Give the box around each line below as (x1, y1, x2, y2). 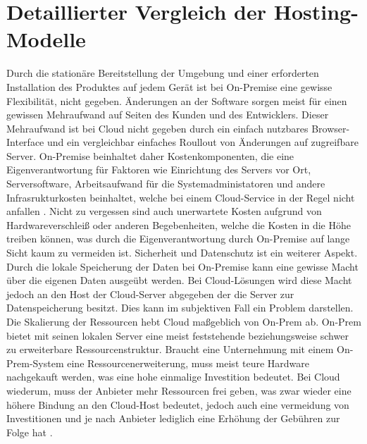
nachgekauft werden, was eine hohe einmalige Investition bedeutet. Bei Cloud (6, 369, 340, 384)
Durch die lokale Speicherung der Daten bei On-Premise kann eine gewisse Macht (6, 259, 359, 273)
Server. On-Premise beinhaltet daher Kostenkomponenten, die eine (6, 148, 294, 163)
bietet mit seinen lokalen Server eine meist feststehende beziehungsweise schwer (6, 328, 349, 343)
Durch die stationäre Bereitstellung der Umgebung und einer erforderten (6, 66, 319, 80)
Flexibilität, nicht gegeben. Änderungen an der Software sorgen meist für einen (6, 93, 347, 108)
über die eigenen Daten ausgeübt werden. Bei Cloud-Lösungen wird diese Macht (6, 273, 352, 288)
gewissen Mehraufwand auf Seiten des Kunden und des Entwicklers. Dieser (6, 107, 329, 122)
